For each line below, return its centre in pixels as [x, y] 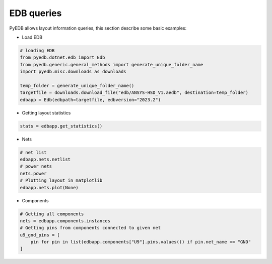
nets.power [33, 173]
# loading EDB [37, 50]
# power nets [36, 166]
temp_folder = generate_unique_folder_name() [77, 86]
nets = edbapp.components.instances [65, 221]
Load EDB [32, 37]
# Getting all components [52, 214]
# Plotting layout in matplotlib [61, 180]
